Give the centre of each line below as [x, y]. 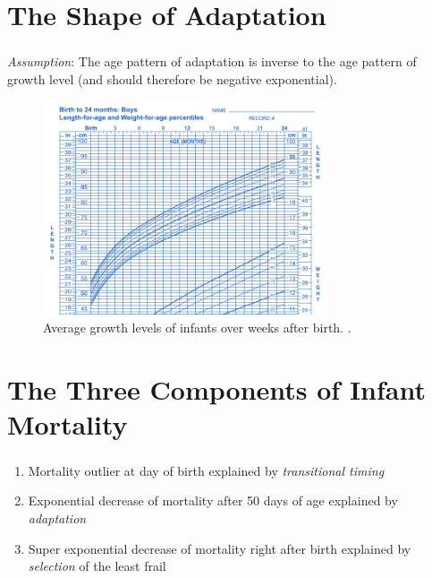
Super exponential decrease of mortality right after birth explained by [220, 548]
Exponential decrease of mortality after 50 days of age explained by [213, 500]
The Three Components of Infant [216, 388]
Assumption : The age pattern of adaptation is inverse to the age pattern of [212, 61]
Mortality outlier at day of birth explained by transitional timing [206, 470]
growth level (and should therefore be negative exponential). [172, 78]
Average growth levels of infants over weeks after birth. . [197, 327]
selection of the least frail [97, 566]
